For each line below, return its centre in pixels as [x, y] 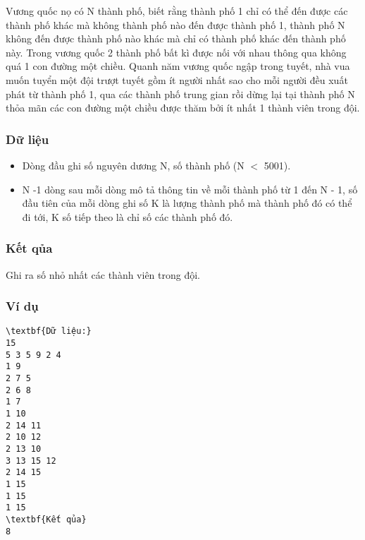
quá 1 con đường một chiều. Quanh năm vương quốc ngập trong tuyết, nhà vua [178, 66]
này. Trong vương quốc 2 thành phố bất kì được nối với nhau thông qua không [176, 52]
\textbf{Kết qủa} [46, 519]
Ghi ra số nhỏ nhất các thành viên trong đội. [103, 274]
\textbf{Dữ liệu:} [49, 331]
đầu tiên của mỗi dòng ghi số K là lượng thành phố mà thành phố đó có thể [187, 203]
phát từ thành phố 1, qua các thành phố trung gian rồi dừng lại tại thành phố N [180, 94]
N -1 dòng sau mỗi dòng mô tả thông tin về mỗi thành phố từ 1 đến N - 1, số [190, 189]
